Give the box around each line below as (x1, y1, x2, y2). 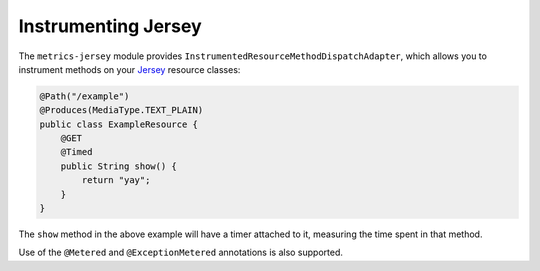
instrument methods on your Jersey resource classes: (18, 63, 241, 75)
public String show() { (60, 160, 177, 172)
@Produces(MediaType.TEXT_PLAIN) (39, 105, 204, 116)
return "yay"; (81, 175, 151, 186)
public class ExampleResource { (39, 118, 199, 130)
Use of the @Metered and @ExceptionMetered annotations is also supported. (18, 246, 344, 259)
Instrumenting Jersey (18, 15, 202, 37)
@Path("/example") (39, 90, 130, 102)
